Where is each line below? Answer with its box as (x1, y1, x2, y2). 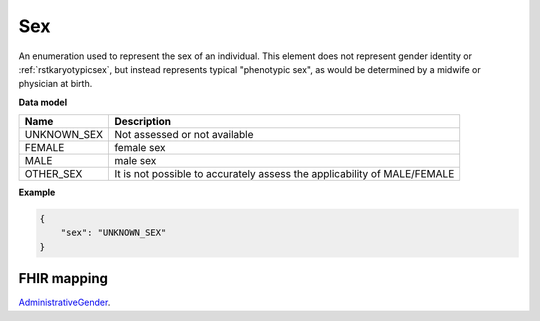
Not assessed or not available (114, 128, 254, 142)
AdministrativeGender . (18, 296, 111, 309)
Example (18, 186, 56, 199)
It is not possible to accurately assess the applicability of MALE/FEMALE (114, 167, 455, 181)
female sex (114, 141, 166, 155)
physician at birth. (18, 78, 93, 90)
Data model (18, 96, 68, 108)
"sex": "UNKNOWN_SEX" (60, 227, 167, 239)
